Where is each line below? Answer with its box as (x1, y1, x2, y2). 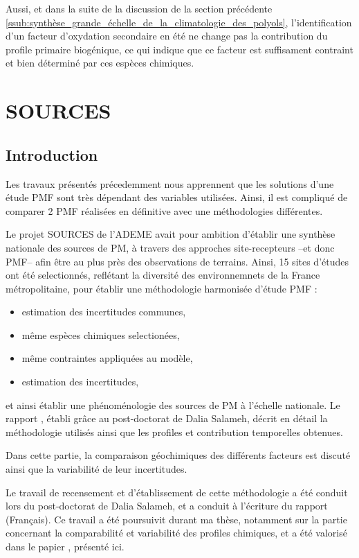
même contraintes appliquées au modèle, (21, 351, 193, 365)
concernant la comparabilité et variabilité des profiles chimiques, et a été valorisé (6, 525, 347, 540)
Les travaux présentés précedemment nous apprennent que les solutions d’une (6, 176, 334, 191)
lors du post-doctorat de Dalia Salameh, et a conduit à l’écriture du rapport (6, 498, 328, 513)
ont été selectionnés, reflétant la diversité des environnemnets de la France (6, 268, 320, 282)
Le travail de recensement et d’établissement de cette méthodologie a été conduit (6, 485, 348, 499)
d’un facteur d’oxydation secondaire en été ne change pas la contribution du (6, 28, 328, 43)
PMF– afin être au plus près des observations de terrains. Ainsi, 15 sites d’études (6, 254, 349, 268)
